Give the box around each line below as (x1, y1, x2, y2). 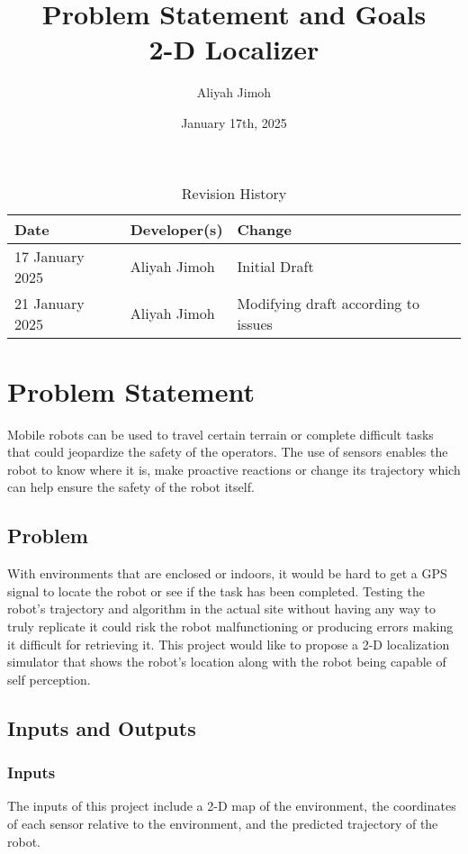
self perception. (7, 669, 91, 688)
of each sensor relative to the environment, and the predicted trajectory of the (7, 813, 438, 832)
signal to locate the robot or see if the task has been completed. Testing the (7, 581, 425, 600)
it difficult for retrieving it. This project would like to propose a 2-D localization (7, 634, 450, 653)
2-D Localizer (148, 31, 319, 68)
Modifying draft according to (237, 292, 419, 313)
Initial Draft (237, 256, 314, 277)
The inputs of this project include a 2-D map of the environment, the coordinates (7, 796, 456, 815)
